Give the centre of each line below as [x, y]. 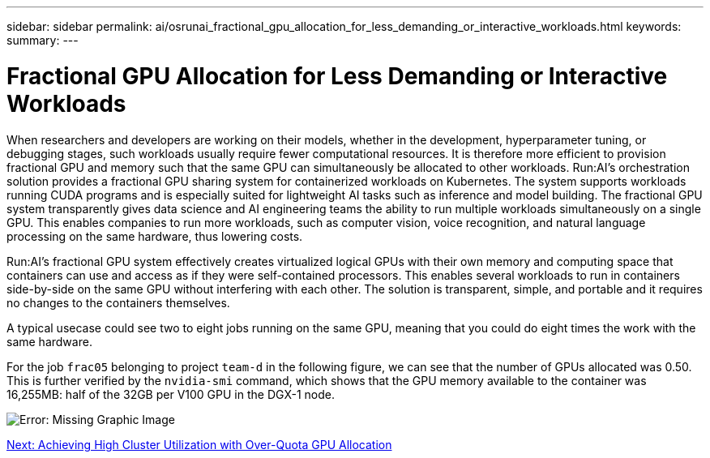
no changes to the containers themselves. [118, 302]
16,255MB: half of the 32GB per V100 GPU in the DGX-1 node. [171, 394]
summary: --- [43, 40]
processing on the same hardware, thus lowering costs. [155, 236]
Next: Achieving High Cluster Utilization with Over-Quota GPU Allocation [199, 444]
